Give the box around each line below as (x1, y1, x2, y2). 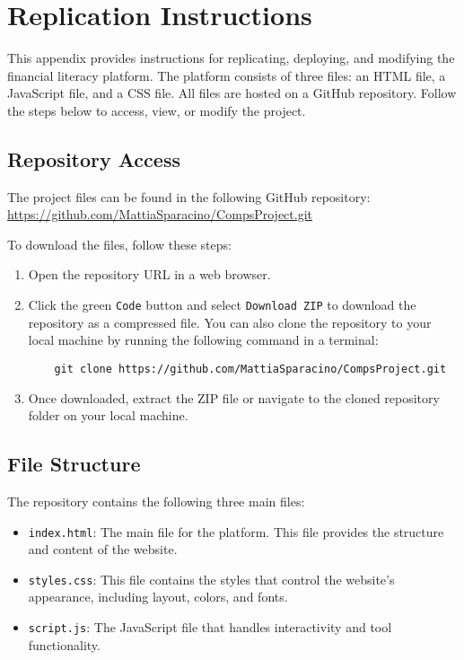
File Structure (7, 450, 141, 478)
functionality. (28, 635, 101, 654)
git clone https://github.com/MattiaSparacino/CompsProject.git (54, 362, 447, 375)
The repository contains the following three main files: (7, 491, 305, 510)
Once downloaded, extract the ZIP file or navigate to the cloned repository (28, 388, 440, 407)
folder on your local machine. (28, 406, 188, 425)
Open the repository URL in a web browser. (28, 265, 271, 284)
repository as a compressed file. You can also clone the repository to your (28, 312, 432, 331)
